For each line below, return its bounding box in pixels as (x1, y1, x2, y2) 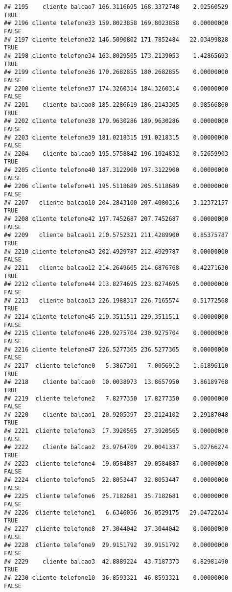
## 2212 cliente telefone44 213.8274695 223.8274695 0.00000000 (4, 281, 229, 288)
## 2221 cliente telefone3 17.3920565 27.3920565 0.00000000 (4, 427, 229, 435)
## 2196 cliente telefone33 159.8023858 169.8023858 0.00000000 (4, 20, 229, 27)
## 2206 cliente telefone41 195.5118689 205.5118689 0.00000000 (4, 183, 229, 190)
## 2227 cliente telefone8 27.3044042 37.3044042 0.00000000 (4, 525, 229, 532)
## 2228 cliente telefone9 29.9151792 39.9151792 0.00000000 (4, 542, 229, 549)
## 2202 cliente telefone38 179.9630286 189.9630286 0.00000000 (4, 118, 229, 125)
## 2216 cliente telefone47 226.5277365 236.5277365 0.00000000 (4, 346, 229, 353)
